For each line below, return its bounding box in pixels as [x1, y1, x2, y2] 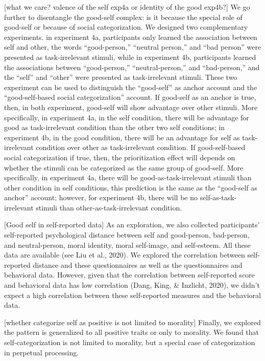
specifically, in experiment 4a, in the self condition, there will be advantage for [4, 112, 249, 122]
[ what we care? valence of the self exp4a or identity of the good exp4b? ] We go [4, 2, 250, 12]
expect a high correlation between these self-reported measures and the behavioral [4, 289, 261, 300]
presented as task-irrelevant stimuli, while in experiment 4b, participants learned [4, 51, 256, 62]
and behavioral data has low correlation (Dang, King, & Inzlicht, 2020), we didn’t [4, 280, 260, 290]
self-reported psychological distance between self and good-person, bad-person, [4, 229, 250, 240]
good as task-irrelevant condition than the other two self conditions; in [4, 122, 225, 133]
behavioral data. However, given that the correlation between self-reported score [4, 269, 255, 280]
